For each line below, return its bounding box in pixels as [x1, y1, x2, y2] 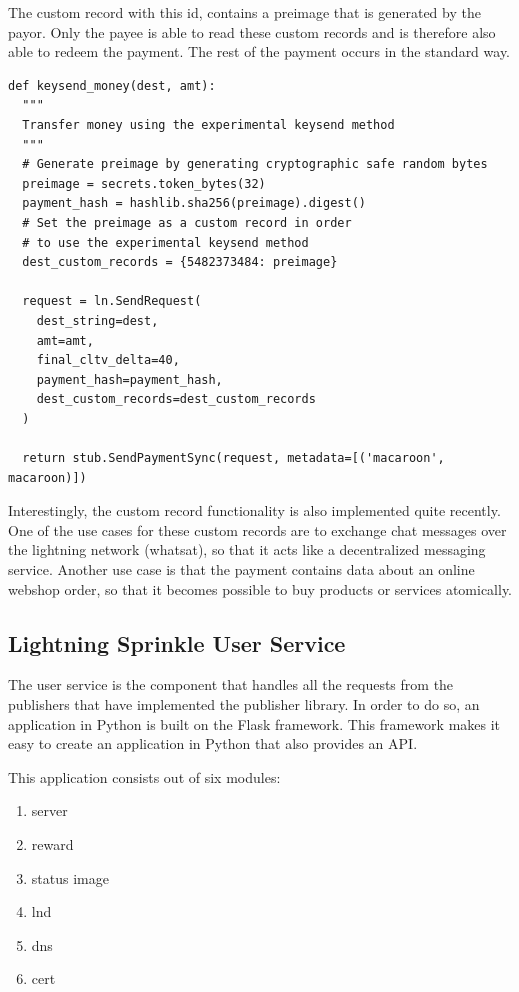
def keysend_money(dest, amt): [8, 78, 216, 93]
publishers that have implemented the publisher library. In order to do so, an [8, 694, 480, 715]
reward [31, 833, 74, 854]
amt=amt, [36, 333, 94, 348]
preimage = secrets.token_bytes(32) [22, 176, 266, 191]
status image [31, 867, 109, 888]
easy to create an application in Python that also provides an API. [8, 733, 418, 754]
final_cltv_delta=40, [36, 353, 180, 368]
